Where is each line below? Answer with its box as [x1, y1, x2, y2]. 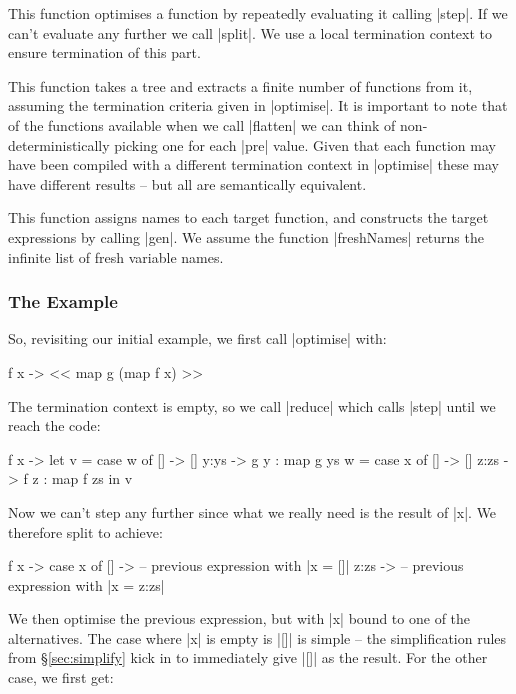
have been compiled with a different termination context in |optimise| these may [8, 154, 499, 175]
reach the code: [8, 415, 101, 436]
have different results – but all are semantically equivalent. [8, 173, 367, 194]
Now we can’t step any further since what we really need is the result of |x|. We [8, 501, 497, 522]
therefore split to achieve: [8, 521, 163, 542]
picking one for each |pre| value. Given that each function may [114, 134, 496, 155]
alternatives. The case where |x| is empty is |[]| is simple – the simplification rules [8, 627, 507, 648]
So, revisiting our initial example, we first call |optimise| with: [8, 328, 387, 349]
